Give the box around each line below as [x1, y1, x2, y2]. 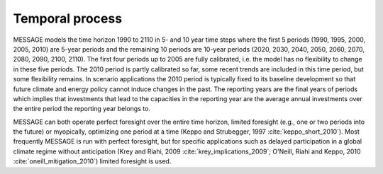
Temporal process [13, 11, 123, 26]
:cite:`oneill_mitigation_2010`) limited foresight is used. [13, 157, 172, 166]
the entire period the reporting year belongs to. [13, 105, 150, 113]
